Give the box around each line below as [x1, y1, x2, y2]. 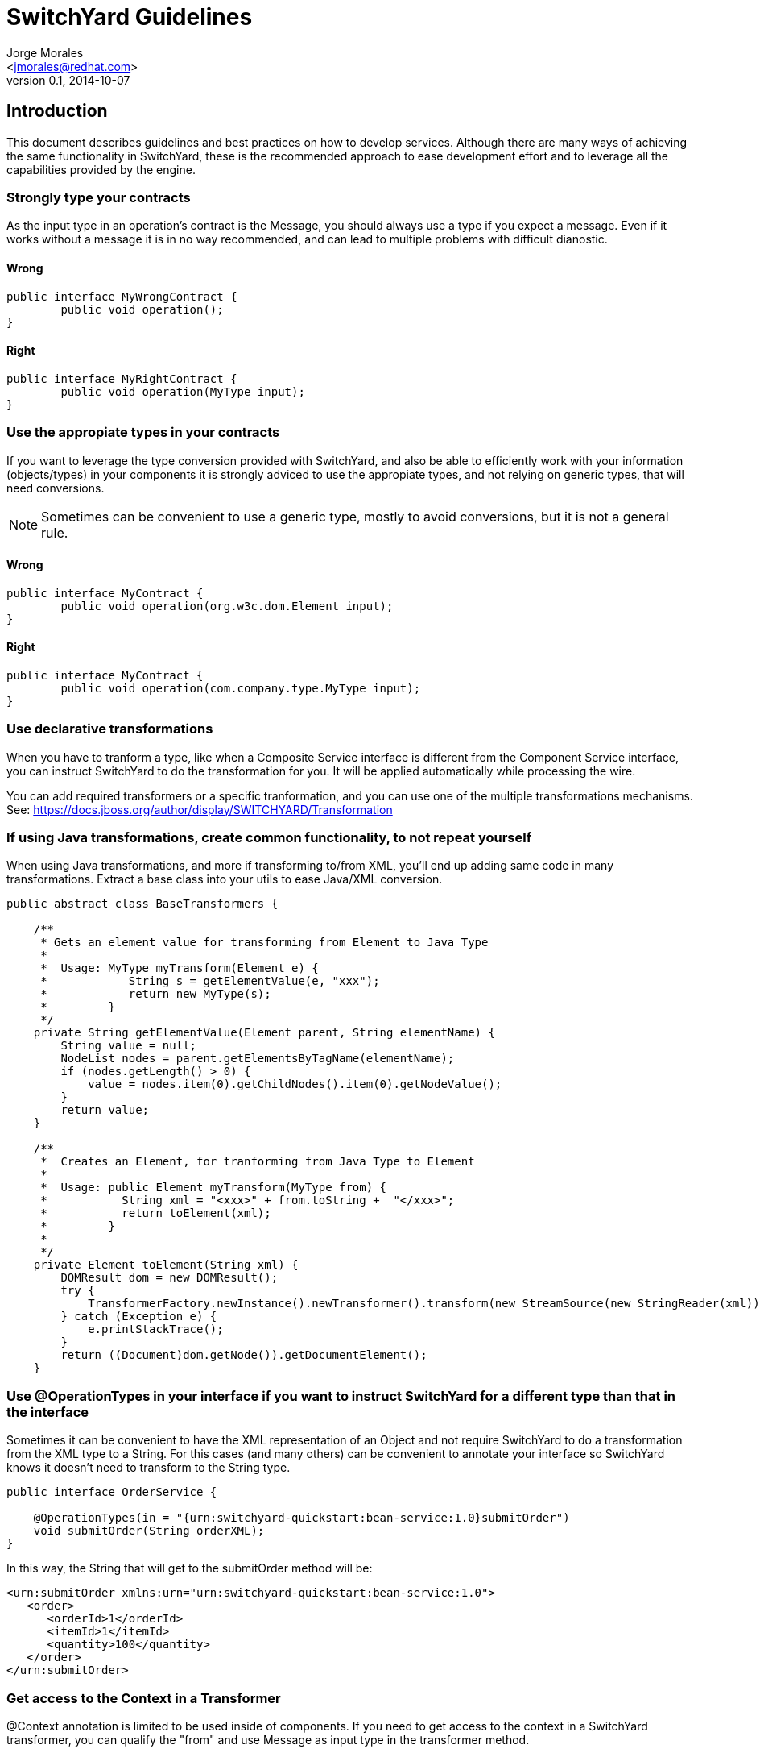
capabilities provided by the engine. [6, 162, 196, 177]
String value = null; [60, 1039, 197, 1053]
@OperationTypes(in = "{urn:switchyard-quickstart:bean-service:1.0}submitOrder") [33, 1511, 570, 1525]
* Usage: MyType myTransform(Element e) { [40, 962, 319, 975]
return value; [60, 1103, 150, 1117]
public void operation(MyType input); [60, 384, 305, 398]
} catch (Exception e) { [60, 1310, 217, 1323]
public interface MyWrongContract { [6, 289, 237, 303]
